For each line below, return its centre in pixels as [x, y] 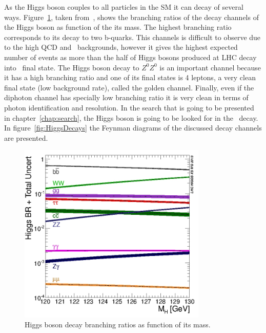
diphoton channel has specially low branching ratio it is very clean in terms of [126, 97]
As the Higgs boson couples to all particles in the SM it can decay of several [124, 7]
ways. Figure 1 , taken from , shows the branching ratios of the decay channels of [131, 17]
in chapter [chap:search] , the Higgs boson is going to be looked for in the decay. [131, 117]
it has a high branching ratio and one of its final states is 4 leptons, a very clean [130, 77]
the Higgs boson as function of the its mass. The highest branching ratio [118, 27]
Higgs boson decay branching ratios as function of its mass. [118, 325]
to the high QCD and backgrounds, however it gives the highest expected [121, 47]
